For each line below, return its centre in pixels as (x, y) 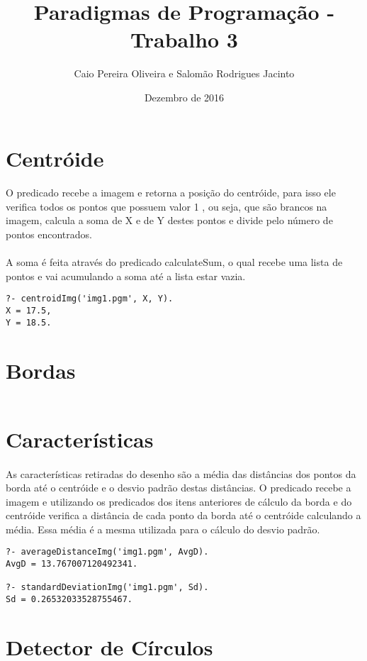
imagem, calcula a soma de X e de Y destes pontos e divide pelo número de (169, 220)
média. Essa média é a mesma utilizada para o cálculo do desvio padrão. (163, 529)
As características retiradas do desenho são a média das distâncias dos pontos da (181, 473)
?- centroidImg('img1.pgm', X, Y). (90, 299)
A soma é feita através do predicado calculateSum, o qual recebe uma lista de (174, 262)
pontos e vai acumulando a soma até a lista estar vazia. (126, 276)
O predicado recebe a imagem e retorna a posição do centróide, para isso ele (171, 193)
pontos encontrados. (49, 234)
